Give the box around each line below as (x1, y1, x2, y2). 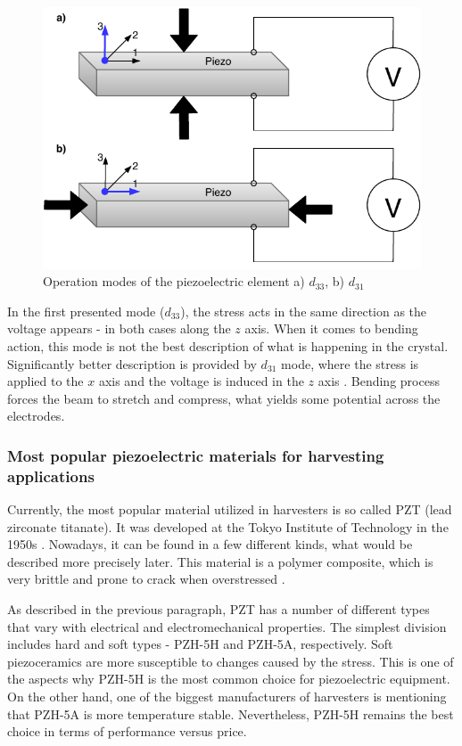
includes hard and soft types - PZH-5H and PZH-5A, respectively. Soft (7, 635, 393, 653)
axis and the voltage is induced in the (98, 372, 304, 390)
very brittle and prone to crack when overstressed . (7, 570, 285, 588)
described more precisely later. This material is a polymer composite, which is (7, 552, 433, 570)
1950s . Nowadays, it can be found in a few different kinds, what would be (7, 535, 413, 553)
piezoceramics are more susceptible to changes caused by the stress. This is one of (7, 652, 454, 670)
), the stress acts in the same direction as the (180, 301, 427, 320)
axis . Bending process (318, 372, 440, 390)
